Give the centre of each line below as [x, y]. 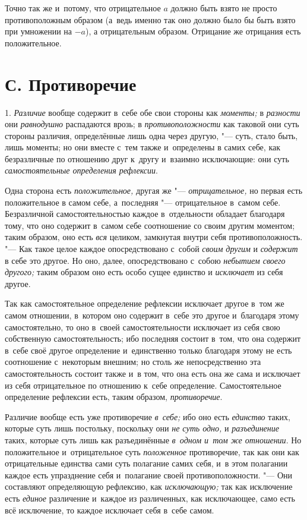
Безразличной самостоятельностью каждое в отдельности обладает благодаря [145, 214]
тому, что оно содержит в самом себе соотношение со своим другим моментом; [150, 225]
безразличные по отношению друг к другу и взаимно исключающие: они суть [147, 158]
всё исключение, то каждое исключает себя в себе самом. [110, 510]
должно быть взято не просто [224, 8]
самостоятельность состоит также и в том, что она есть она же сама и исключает [153, 373]
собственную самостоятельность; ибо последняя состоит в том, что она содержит [153, 338]
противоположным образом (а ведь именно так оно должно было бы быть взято [150, 19]
